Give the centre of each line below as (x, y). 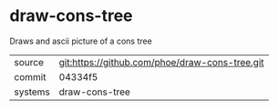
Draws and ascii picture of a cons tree (81, 41)
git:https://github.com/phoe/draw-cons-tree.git (161, 62)
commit (30, 76)
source (29, 62)
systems (32, 92)
